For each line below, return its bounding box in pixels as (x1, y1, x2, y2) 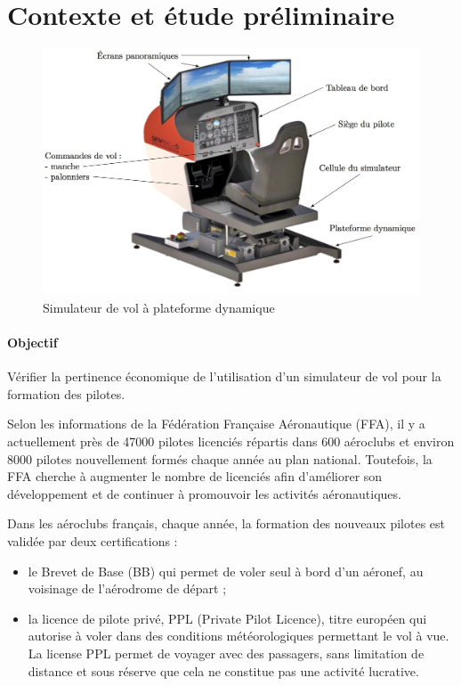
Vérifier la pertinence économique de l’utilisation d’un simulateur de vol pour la (7, 367, 441, 386)
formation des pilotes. (7, 384, 125, 403)
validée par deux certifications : (7, 532, 178, 551)
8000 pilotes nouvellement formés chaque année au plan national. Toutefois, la (7, 449, 433, 468)
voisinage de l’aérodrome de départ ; (28, 579, 227, 598)
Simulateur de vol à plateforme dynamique (43, 298, 275, 316)
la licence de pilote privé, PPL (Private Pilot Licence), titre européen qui (28, 608, 427, 627)
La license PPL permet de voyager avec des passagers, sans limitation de (28, 644, 425, 662)
